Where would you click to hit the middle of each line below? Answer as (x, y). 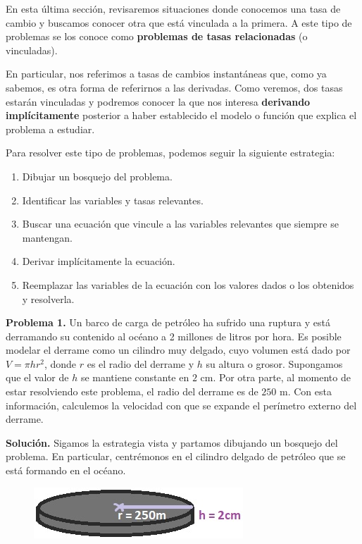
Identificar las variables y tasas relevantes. (113, 200)
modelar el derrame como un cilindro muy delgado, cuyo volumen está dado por (178, 350)
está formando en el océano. (66, 470)
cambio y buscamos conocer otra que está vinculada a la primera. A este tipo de (179, 22)
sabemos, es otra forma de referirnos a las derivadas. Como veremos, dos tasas (174, 87)
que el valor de (37, 377)
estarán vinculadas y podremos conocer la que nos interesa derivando (158, 101)
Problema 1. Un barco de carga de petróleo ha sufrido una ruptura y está (168, 322)
